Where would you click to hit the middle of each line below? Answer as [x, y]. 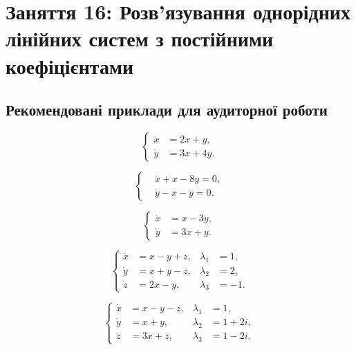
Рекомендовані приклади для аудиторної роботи [167, 110]
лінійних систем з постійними [140, 38]
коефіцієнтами [70, 65]
